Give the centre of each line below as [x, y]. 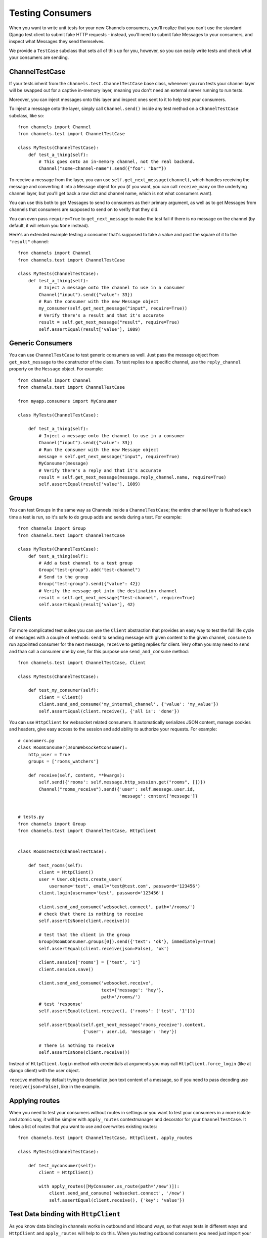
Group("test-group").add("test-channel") [90, 570]
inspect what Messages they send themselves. [57, 42]
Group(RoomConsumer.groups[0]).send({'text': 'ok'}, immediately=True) [127, 942]
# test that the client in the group [85, 934]
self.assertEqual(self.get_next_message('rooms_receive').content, [122, 1025]
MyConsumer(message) [64, 464]
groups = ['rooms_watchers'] [63, 761]
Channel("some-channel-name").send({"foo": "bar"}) [103, 169]
